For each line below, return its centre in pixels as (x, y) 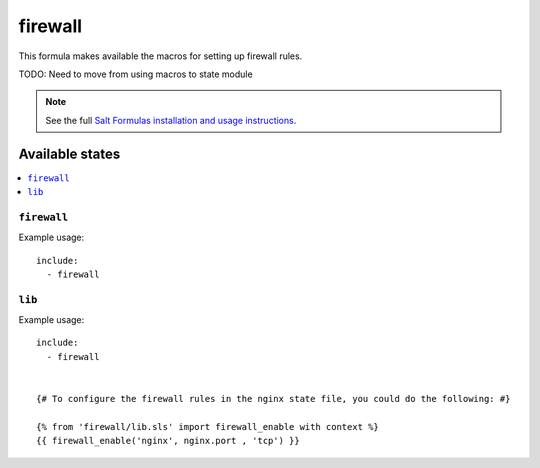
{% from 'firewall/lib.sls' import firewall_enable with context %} (207, 426)
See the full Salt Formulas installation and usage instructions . (171, 120)
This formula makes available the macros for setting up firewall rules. (160, 56)
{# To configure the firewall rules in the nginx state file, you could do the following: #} (273, 399)
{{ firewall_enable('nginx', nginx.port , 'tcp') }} (168, 441)
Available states (69, 153)
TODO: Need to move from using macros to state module (136, 74)
